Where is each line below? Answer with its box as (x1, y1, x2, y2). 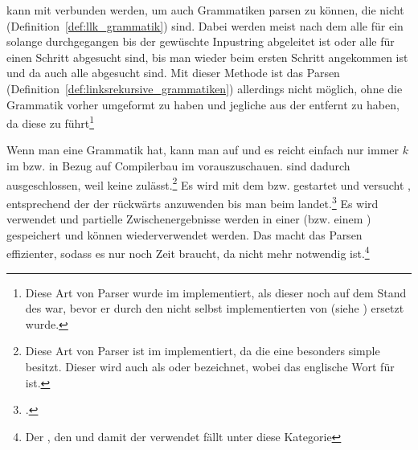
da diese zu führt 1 (6, 112, 95, 131)
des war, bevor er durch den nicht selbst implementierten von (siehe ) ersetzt (25, 300, 404, 317)
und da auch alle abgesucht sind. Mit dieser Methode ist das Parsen (6, 64, 340, 81)
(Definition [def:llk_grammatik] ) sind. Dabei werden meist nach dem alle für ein (6, 17, 404, 34)
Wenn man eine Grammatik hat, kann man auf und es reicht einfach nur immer (6, 141, 400, 158)
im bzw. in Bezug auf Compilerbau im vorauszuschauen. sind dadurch (6, 157, 350, 174)
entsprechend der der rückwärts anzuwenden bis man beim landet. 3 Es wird (6, 192, 379, 211)
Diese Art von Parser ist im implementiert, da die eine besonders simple (25, 342, 380, 359)
